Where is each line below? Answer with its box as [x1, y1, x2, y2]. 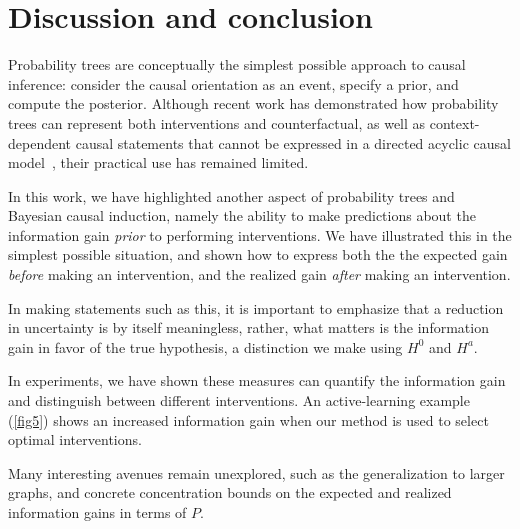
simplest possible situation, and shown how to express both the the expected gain [8, 244, 508, 265]
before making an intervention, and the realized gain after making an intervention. [8, 264, 511, 285]
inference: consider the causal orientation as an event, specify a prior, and [8, 73, 459, 94]
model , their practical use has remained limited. [8, 152, 309, 173]
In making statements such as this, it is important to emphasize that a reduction [8, 297, 504, 318]
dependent [8, 132, 72, 153]
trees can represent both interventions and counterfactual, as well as [8, 112, 426, 133]
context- [429, 112, 480, 133]
